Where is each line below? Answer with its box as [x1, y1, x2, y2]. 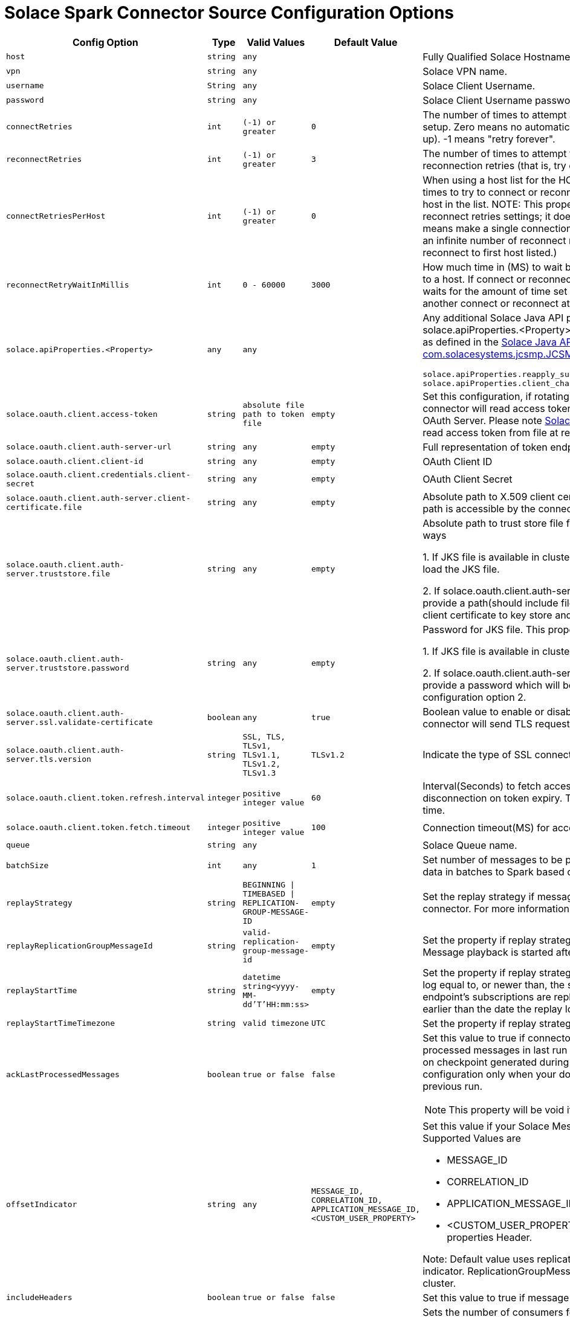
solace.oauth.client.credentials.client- [6, 469, 191, 479]
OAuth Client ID [423, 455, 493, 468]
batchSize [6, 861, 49, 871]
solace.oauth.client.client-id [6, 457, 143, 466]
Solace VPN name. [423, 65, 508, 77]
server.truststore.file [6, 568, 111, 578]
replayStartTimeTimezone [6, 1019, 115, 1028]
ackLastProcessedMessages [6, 1070, 120, 1080]
